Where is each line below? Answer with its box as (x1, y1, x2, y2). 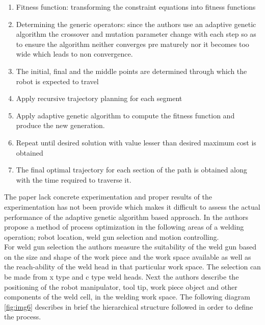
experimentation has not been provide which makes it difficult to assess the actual (4, 201, 260, 212)
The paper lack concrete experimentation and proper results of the (4, 191, 212, 202)
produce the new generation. (16, 120, 105, 131)
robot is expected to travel (16, 76, 99, 86)
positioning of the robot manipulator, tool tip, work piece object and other (4, 281, 237, 292)
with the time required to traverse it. (16, 174, 131, 185)
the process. (4, 311, 41, 322)
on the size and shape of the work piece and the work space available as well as (4, 251, 251, 262)
